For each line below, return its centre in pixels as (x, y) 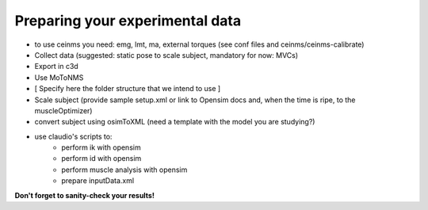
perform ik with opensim (101, 147)
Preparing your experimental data (128, 21)
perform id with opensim (101, 158)
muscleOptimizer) (63, 110)
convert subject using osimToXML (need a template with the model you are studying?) (175, 122)
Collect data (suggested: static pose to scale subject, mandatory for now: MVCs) (166, 55)
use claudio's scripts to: (73, 136)
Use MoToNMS (59, 77)
